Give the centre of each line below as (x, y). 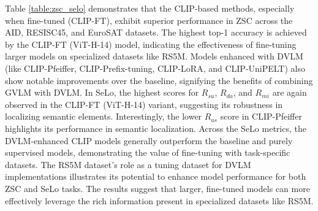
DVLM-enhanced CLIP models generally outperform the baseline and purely (149, 140)
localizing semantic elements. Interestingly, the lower (104, 116)
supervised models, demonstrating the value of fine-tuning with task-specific (148, 152)
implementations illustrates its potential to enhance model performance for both (156, 176)
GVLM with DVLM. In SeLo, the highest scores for (102, 92)
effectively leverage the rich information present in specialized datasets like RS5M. (159, 200)
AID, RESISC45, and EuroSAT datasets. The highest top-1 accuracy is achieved (156, 32)
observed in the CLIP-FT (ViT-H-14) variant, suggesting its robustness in (144, 104)
